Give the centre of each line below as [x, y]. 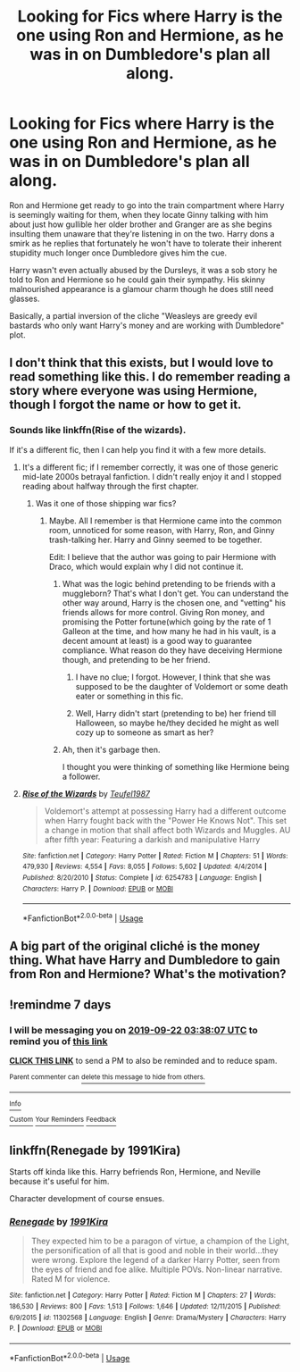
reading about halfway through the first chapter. [110, 486]
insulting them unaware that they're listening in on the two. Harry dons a [142, 233]
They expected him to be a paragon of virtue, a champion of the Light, [160, 1241]
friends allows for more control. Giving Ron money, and [163, 612]
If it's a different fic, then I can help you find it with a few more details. [137, 449]
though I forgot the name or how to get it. [125, 405]
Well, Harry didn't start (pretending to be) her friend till [176, 713]
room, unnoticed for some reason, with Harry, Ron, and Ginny [162, 530]
